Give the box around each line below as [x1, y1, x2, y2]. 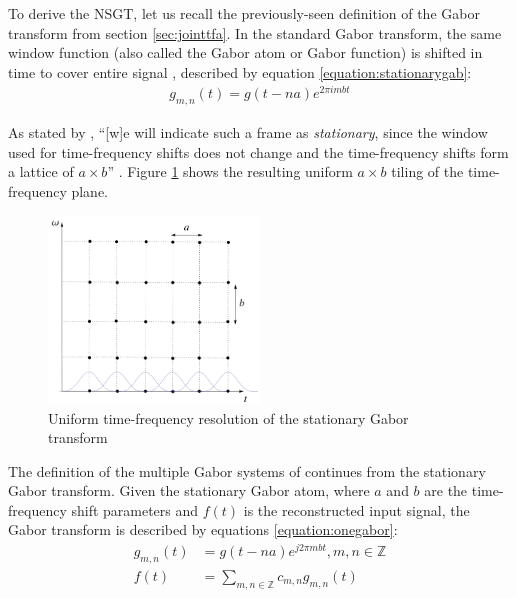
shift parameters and [71, 499, 199, 520]
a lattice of [8, 161, 74, 182]
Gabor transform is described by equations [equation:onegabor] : [8, 519, 398, 540]
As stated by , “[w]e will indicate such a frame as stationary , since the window [8, 122, 488, 143]
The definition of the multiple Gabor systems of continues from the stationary [8, 460, 486, 481]
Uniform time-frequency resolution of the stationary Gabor [48, 407, 409, 428]
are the [424, 480, 468, 501]
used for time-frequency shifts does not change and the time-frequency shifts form [8, 141, 509, 162]
